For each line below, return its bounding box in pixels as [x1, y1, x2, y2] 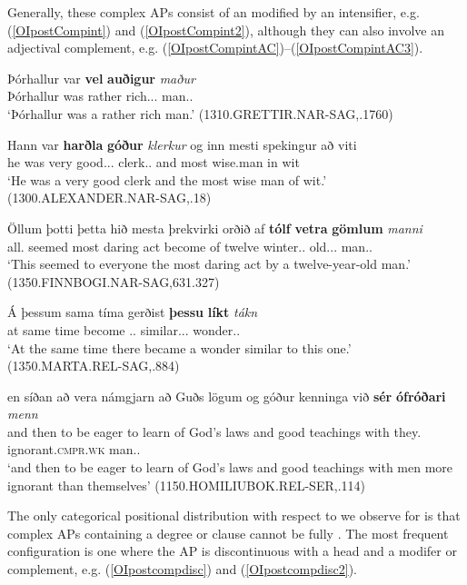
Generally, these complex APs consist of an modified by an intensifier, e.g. [7, 3, 420, 21]
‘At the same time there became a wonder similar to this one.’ [7, 338, 352, 357]
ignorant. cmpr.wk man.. [7, 440, 141, 459]
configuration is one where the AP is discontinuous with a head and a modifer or [7, 541, 457, 560]
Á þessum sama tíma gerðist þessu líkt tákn [7, 302, 258, 322]
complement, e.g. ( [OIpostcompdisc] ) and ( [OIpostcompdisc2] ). [7, 560, 357, 579]
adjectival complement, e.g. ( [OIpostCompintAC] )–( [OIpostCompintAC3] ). [7, 38, 423, 57]
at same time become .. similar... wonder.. [7, 320, 241, 339]
